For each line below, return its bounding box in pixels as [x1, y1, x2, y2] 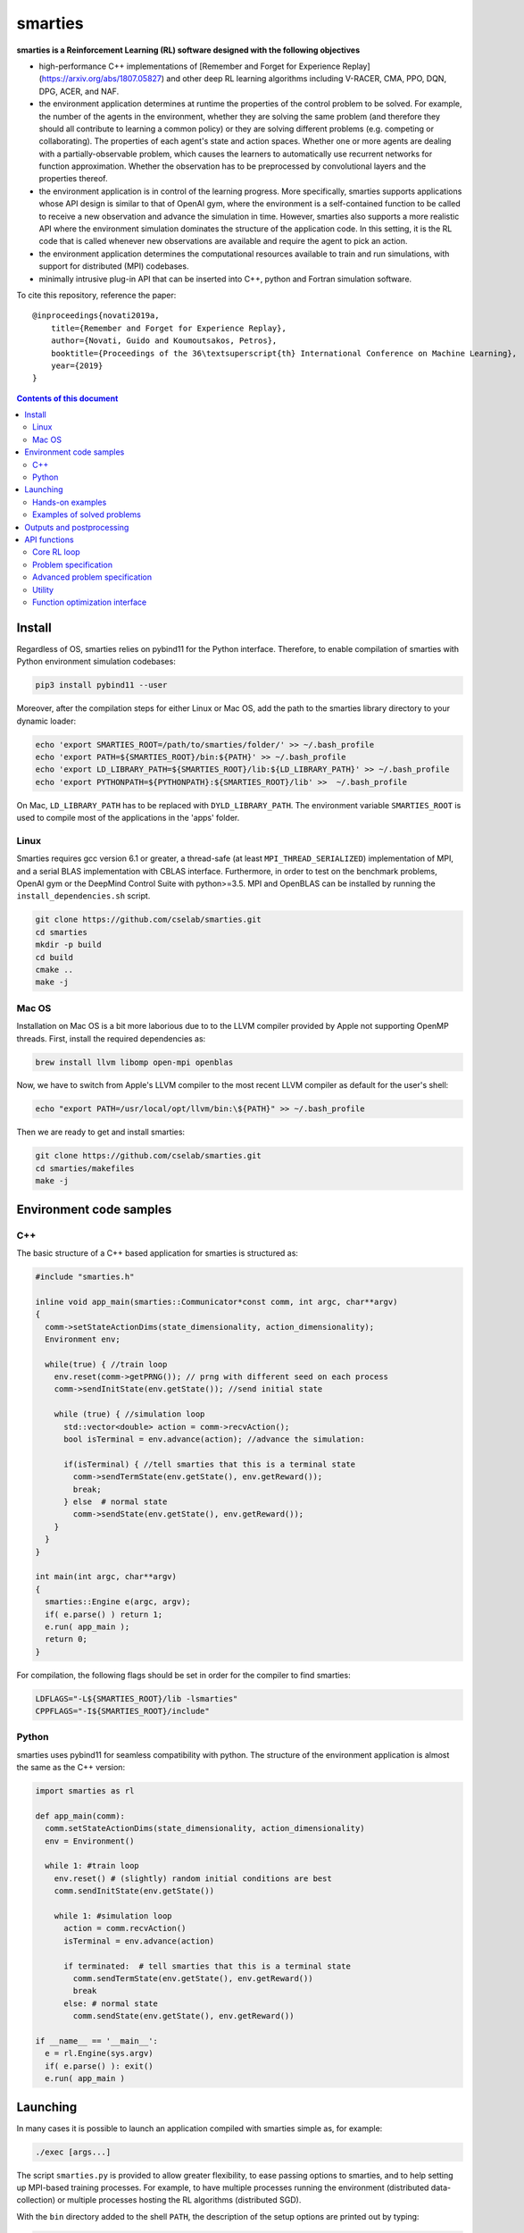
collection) [16, 2195, 56, 2205]
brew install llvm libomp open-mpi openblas [35, 1057, 234, 1067]
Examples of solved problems [32, 509, 142, 520]
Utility [32, 584, 54, 595]
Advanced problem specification [32, 572, 152, 582]
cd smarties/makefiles [35, 1163, 135, 1174]
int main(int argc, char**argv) [35, 1572, 178, 1582]
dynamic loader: [16, 715, 77, 726]
